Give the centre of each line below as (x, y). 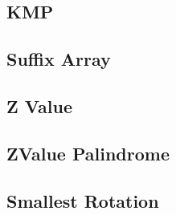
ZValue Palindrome (88, 153)
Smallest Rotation (83, 200)
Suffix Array (59, 59)
